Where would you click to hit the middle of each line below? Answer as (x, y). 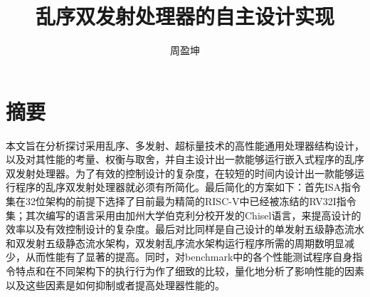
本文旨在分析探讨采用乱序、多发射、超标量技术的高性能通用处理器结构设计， (185, 145)
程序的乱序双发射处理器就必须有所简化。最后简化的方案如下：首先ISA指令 (188, 187)
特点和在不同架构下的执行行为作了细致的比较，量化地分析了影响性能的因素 (190, 271)
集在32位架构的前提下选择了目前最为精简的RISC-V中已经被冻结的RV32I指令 (181, 201)
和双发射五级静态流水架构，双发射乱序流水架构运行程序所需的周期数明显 (175, 243)
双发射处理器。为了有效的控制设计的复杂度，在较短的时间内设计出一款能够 (180, 173)
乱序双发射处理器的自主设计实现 (185, 16)
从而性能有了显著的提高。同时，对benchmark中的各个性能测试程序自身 (189, 257)
